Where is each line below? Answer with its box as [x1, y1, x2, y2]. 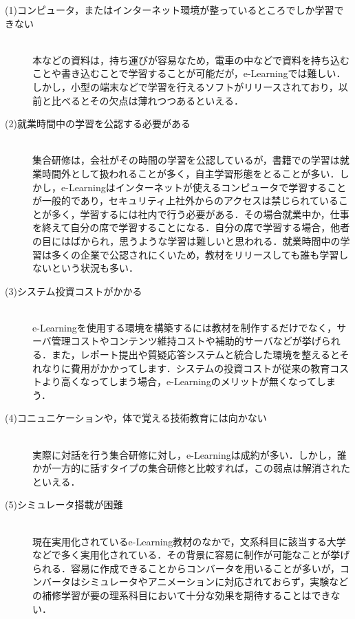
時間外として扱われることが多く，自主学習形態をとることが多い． [41, 166, 340, 180]
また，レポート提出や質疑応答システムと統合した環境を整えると [51, 347, 340, 362]
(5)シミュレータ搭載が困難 [5, 497, 123, 512]
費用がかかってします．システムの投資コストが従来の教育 [70, 360, 330, 375]
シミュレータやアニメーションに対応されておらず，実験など [80, 574, 349, 589]
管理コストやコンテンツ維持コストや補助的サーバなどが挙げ [51, 334, 321, 348]
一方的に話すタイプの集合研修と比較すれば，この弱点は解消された [51, 461, 350, 475]
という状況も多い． [51, 261, 138, 275]
